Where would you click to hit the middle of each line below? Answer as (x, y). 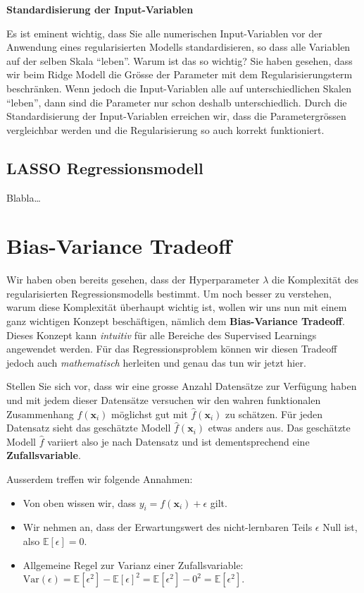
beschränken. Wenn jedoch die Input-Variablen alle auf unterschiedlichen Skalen (179, 88)
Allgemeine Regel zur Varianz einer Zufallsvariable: (133, 564)
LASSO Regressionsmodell (105, 167)
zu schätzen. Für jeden (274, 414)
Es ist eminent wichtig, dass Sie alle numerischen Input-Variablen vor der (164, 33)
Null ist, (340, 527)
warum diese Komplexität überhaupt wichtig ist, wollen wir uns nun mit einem (177, 307)
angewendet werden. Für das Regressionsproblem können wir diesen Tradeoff (172, 349)
